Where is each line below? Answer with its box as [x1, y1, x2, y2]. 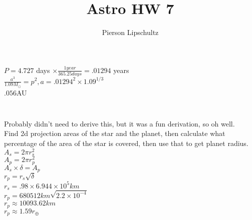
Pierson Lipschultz [102, 27, 159, 37]
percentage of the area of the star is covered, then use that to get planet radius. [4, 138, 248, 148]
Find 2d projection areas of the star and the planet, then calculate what [4, 128, 225, 138]
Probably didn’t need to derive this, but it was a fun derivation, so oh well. [4, 118, 235, 128]
